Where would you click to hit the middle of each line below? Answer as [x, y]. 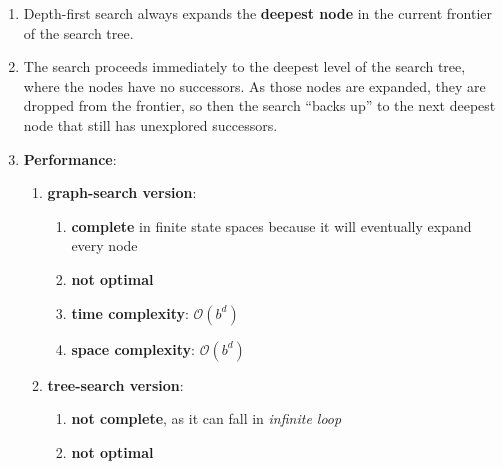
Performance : [70, 158]
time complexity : [130, 312]
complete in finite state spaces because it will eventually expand [271, 225]
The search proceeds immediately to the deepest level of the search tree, [244, 66]
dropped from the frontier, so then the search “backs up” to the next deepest [259, 105]
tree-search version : [115, 384]
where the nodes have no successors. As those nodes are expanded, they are [254, 85]
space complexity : [133, 348]
